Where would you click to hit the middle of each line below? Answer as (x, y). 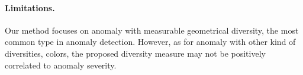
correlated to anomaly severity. (61, 65)
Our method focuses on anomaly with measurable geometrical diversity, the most (152, 30)
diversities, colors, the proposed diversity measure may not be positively (135, 53)
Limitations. (30, 7)
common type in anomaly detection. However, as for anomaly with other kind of (150, 42)
